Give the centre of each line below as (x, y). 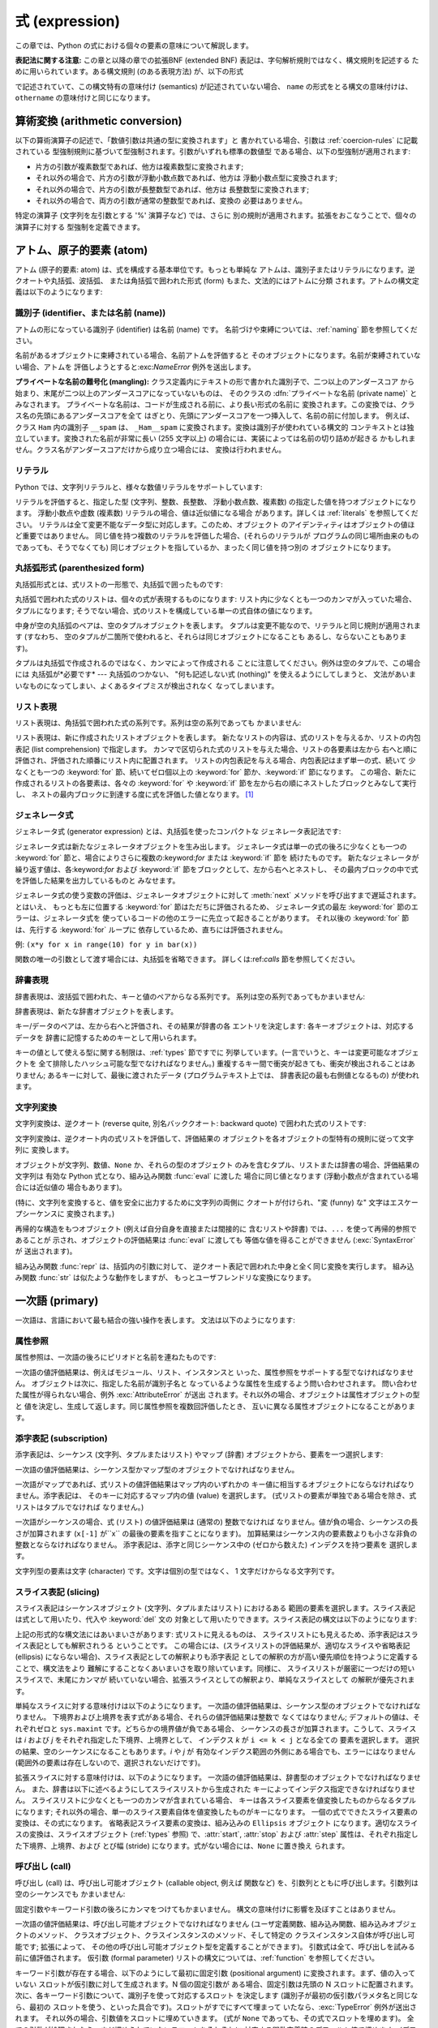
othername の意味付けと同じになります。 (85, 98)
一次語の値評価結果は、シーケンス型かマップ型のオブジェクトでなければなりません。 (157, 1469)
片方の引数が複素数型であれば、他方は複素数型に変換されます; (140, 166)
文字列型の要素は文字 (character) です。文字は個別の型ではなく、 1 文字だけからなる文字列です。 (177, 1570)
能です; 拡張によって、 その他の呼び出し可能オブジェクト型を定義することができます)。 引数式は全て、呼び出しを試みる (215, 1946)
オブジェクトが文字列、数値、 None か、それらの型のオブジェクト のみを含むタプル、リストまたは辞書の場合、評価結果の (217, 1165)
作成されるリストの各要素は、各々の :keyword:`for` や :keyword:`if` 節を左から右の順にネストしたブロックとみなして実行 (216, 783)
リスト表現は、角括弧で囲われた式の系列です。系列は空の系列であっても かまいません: (158, 723)
